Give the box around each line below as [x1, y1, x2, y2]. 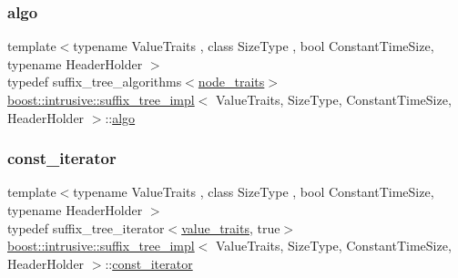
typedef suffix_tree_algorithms [7, 72, 182, 91]
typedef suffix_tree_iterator [7, 218, 165, 237]
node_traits [198, 72, 265, 91]
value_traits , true [181, 218, 280, 237]
